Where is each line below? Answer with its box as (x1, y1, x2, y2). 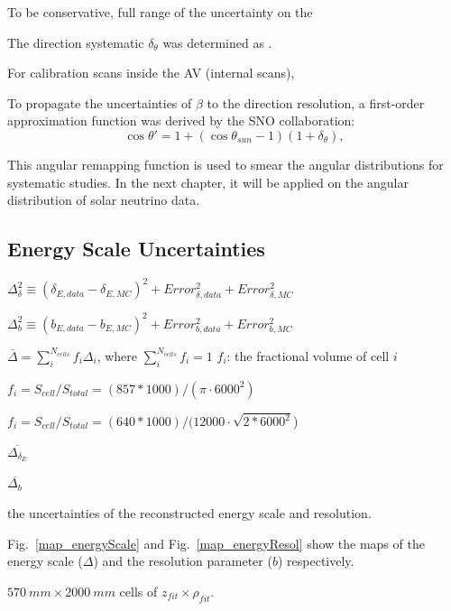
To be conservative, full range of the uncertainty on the (7, 3, 313, 21)
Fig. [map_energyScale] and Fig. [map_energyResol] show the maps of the (7, 533, 425, 552)
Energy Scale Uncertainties (7, 235, 265, 263)
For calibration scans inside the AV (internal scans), (7, 63, 295, 82)
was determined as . (162, 32, 272, 51)
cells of (119, 581, 158, 600)
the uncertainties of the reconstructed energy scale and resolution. (7, 504, 372, 523)
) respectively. (277, 551, 354, 570)
